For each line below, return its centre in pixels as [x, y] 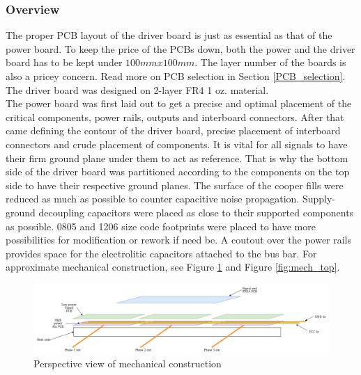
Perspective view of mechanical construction [128, 363]
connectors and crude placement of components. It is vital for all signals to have [177, 144]
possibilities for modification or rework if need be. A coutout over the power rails [179, 240]
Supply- [319, 199]
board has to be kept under [64, 62]
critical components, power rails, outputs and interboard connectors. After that [175, 117]
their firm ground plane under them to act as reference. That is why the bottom [177, 158]
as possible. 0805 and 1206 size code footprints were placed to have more [161, 226]
